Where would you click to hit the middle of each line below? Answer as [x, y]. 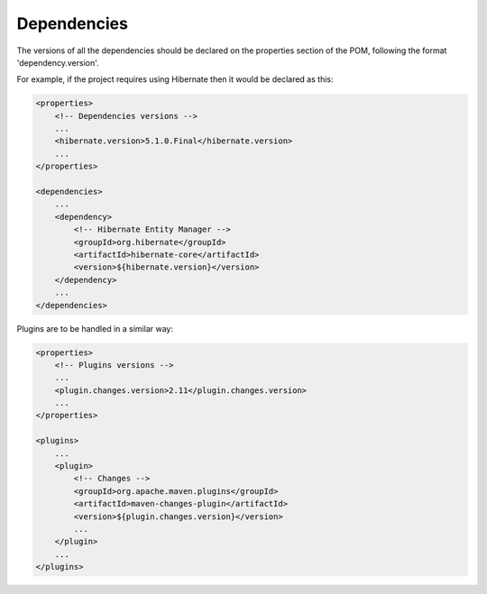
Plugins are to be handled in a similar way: [95, 328]
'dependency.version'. [58, 62]
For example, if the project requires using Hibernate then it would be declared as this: [175, 79]
